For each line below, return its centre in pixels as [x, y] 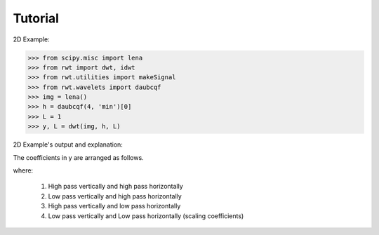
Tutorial [36, 18]
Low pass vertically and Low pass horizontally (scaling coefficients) [146, 216]
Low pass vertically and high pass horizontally [115, 196]
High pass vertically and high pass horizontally [116, 187]
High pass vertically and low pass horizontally [114, 206]
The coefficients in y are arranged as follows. [78, 157]
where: [23, 170]
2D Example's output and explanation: [68, 145]
